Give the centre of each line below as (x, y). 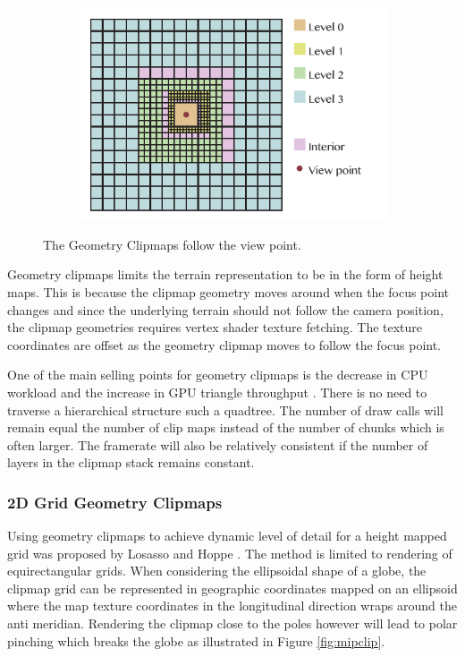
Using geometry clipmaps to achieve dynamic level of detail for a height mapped (227, 536)
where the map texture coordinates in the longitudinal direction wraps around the (232, 606)
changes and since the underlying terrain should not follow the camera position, (225, 309)
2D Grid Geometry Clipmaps (115, 502)
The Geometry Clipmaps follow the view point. (172, 244)
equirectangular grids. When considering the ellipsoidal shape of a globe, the (217, 571)
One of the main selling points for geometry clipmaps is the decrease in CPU (218, 375)
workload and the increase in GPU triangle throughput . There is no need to (217, 392)
